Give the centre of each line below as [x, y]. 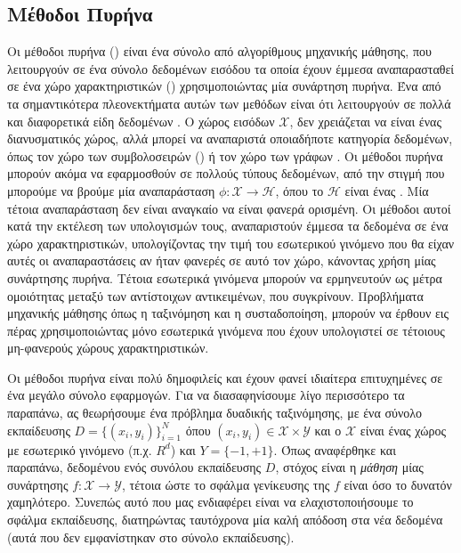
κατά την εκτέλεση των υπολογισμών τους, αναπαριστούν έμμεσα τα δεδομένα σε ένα [228, 226]
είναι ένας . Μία [387, 190]
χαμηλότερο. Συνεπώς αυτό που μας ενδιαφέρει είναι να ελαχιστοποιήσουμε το [210, 502]
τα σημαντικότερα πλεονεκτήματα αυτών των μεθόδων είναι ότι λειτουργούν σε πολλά [229, 103]
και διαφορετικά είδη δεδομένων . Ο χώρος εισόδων [141, 121]
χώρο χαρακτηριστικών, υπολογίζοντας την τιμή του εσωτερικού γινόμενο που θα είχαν [231, 243]
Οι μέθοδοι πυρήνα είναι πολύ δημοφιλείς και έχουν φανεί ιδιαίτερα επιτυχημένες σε [225, 377]
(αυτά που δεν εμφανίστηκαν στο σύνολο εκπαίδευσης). [151, 537]
